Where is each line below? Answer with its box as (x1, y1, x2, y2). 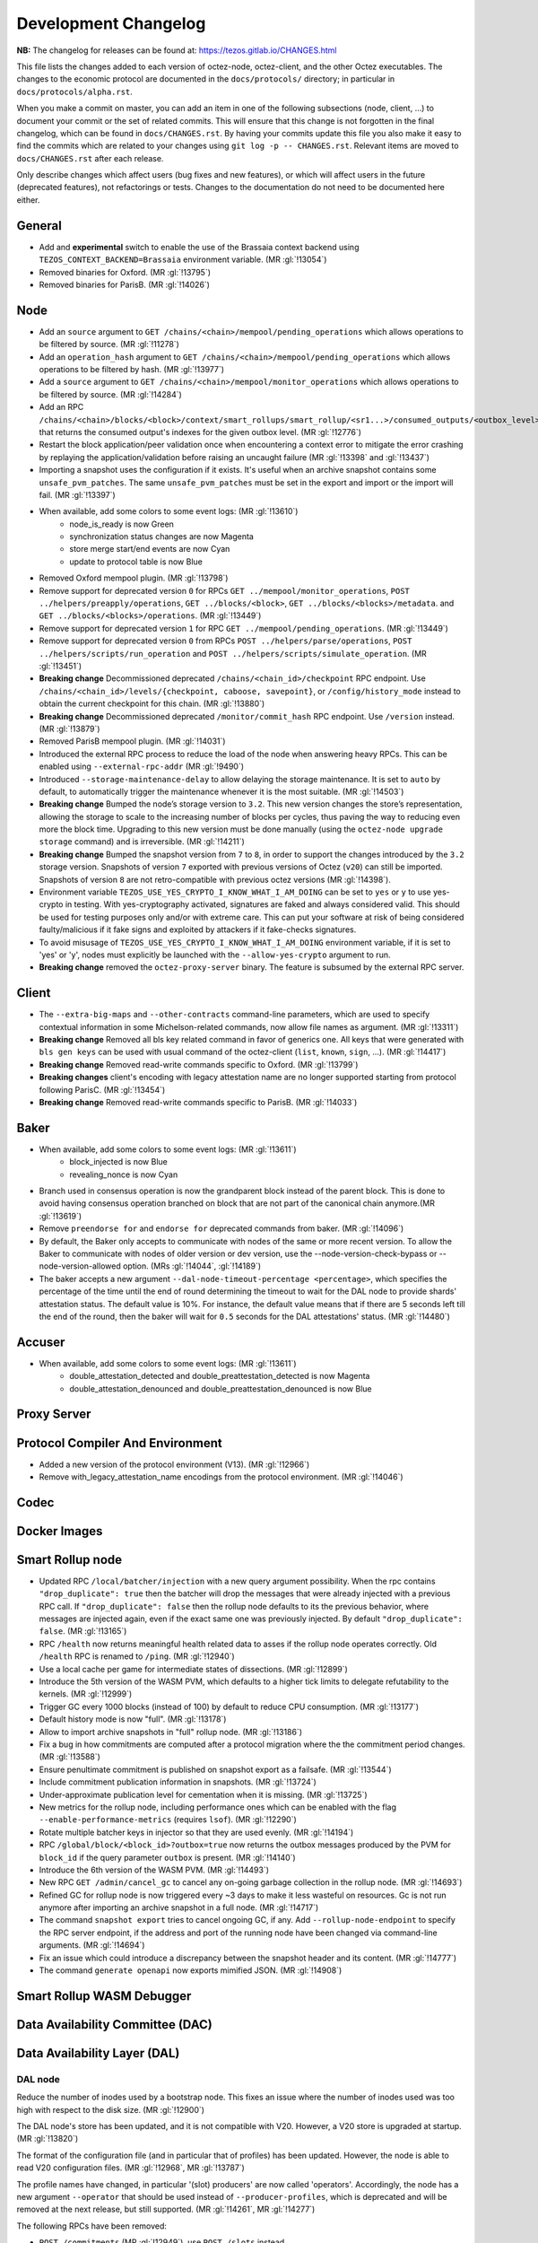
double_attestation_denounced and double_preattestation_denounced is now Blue (69, 1383, 372, 1394)
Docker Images (16, 1523, 103, 1539)
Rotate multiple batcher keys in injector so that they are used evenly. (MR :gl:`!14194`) (39, 1827, 354, 1837)
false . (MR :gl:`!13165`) (39, 1626, 127, 1636)
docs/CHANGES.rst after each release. (16, 153, 164, 163)
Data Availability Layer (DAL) (16, 2046, 180, 2061)
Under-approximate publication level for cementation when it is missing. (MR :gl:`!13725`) (39, 1789, 368, 1800)
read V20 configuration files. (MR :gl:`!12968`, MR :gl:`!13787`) (16, 2162, 246, 2173)
